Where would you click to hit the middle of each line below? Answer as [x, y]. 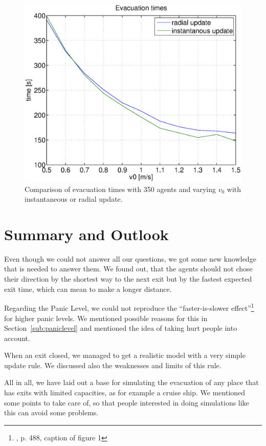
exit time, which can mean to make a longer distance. [88, 289]
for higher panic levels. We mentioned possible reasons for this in [106, 318]
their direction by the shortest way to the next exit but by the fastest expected [128, 279]
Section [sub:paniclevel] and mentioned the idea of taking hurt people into [121, 328]
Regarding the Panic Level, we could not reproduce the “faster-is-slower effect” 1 [129, 307]
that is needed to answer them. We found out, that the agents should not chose [128, 269]
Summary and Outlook [86, 234]
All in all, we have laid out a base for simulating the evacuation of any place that [131, 382]
